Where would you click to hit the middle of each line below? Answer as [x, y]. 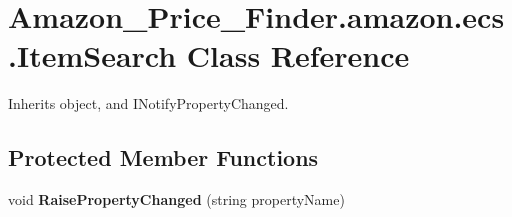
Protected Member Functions [163, 157]
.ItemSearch [92, 55]
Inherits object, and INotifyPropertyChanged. [148, 103]
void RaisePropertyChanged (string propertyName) [176, 199]
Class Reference [298, 55]
